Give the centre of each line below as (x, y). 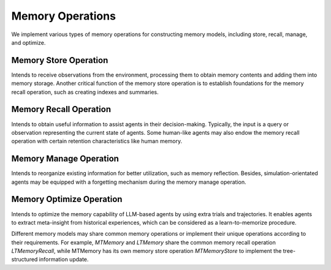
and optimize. (29, 42)
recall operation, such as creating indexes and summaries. (85, 92)
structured (25, 260)
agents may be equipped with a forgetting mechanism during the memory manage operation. (129, 182)
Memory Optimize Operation (67, 199)
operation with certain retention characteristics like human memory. (97, 141)
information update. (64, 260)
